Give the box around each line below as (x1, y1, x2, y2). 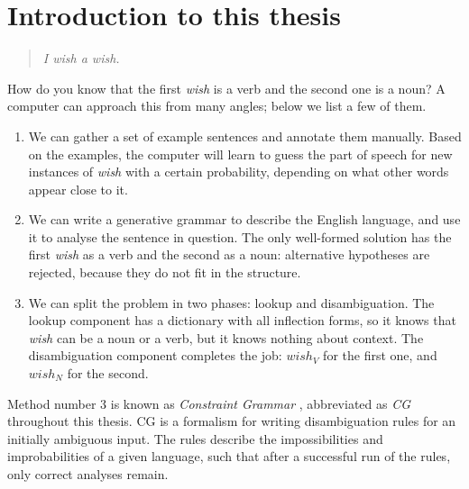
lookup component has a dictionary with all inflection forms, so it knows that (28, 311, 456, 330)
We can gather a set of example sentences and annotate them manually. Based (28, 126, 462, 145)
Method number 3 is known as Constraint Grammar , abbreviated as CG (7, 394, 411, 412)
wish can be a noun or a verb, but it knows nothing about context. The (28, 328, 424, 347)
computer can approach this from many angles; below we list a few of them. (7, 96, 427, 115)
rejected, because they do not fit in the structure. (28, 263, 301, 282)
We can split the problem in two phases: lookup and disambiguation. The (28, 293, 435, 312)
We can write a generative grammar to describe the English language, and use (28, 210, 461, 229)
